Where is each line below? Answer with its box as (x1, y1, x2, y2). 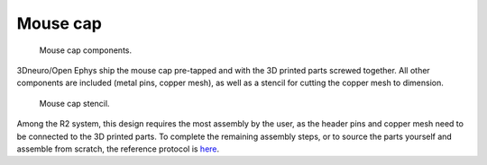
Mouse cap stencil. (39, 98, 110, 109)
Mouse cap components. (39, 45, 133, 56)
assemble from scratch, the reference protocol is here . (16, 143, 220, 154)
